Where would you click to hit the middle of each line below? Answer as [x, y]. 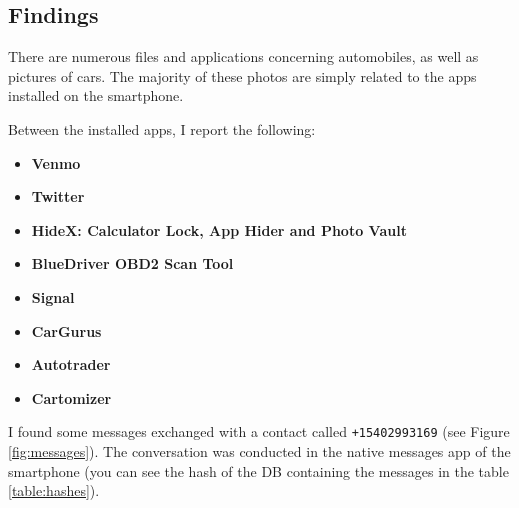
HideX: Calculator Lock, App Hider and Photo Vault [219, 229]
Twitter [58, 196]
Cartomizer [71, 397]
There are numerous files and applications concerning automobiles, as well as [243, 56]
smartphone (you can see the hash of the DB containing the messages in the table [258, 470]
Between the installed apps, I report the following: [162, 128]
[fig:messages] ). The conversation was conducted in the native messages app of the [259, 450]
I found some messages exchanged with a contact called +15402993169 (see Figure [259, 431]
